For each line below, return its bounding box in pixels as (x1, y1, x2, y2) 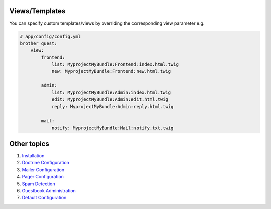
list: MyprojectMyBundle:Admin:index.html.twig (51, 89, 171, 95)
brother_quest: (20, 40, 57, 46)
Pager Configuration (22, 174, 64, 180)
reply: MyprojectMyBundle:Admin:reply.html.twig (51, 103, 174, 110)
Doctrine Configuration (22, 160, 70, 166)
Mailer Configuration (22, 166, 65, 173)
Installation (22, 153, 45, 159)
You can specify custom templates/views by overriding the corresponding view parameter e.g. (9, 20, 205, 26)
